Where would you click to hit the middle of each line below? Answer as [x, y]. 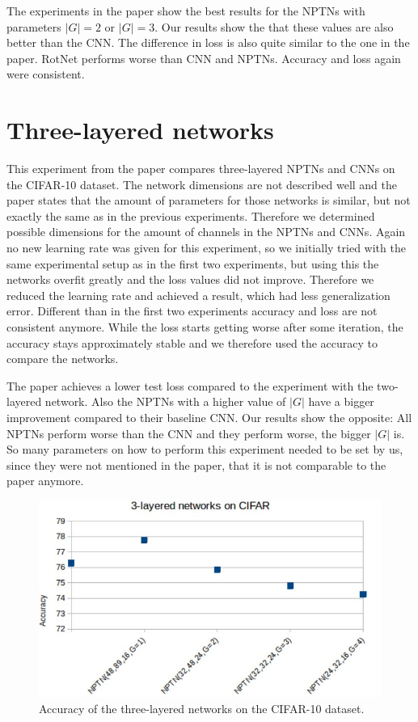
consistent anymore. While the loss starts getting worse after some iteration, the [205, 327]
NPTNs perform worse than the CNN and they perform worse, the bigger [189, 433]
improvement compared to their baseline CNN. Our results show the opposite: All [209, 417]
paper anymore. [45, 481]
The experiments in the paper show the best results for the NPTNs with [186, 11]
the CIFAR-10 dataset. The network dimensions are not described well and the [202, 184]
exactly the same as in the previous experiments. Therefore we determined [191, 215]
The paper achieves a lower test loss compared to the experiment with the [190, 385]
